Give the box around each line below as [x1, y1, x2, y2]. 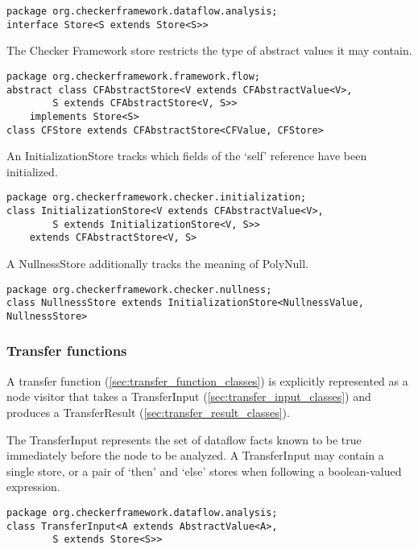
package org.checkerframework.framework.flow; [6, 70, 260, 82]
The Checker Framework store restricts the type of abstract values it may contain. [6, 42, 412, 59]
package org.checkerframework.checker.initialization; [6, 192, 307, 204]
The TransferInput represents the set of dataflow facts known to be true [6, 431, 362, 448]
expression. [6, 478, 60, 495]
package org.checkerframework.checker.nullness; [6, 283, 272, 295]
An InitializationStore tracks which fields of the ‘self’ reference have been [6, 147, 367, 164]
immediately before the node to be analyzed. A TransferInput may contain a [6, 447, 384, 464]
